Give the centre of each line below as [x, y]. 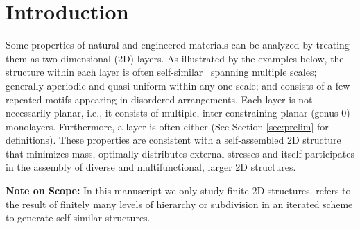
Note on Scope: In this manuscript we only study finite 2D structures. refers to [178, 190]
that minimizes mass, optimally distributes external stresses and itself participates [180, 153]
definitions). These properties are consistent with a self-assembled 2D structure [173, 140]
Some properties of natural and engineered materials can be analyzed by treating [178, 45]
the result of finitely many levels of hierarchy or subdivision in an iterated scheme [179, 204]
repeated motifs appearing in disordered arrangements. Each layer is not [159, 99]
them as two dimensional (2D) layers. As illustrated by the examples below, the [175, 58]
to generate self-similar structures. [78, 218]
